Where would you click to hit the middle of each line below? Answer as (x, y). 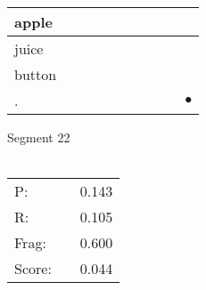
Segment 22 (39, 137)
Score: (33, 269)
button (36, 74)
